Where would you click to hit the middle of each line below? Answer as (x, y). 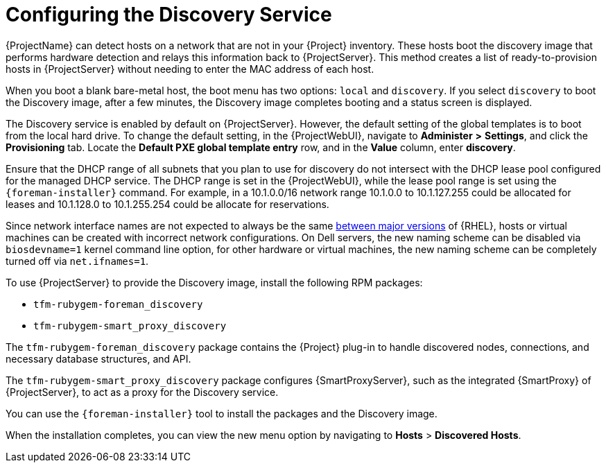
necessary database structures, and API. (98, 358)
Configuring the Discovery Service (169, 15)
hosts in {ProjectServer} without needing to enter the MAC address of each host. (190, 69)
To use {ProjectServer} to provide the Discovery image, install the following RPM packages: (214, 282)
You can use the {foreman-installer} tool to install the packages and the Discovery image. (222, 413)
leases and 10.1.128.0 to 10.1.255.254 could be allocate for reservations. (167, 204)
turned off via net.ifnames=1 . (77, 261)
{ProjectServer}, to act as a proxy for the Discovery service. (142, 392)
